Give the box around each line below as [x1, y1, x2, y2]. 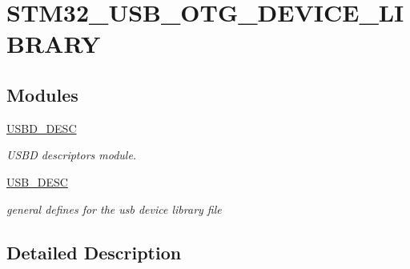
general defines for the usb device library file [6, 200, 222, 217]
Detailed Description [6, 239, 182, 264]
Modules [6, 82, 78, 106]
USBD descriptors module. [6, 147, 137, 163]
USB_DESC [6, 173, 68, 190]
